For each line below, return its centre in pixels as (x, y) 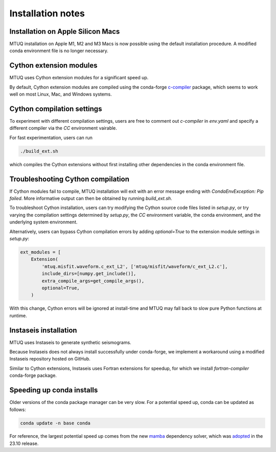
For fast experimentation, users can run (51, 138)
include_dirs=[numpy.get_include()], (89, 274)
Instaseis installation (43, 330)
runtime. (18, 315)
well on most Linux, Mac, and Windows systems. (61, 94)
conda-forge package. (33, 375)
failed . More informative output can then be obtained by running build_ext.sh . (91, 198)
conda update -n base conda (55, 423)
